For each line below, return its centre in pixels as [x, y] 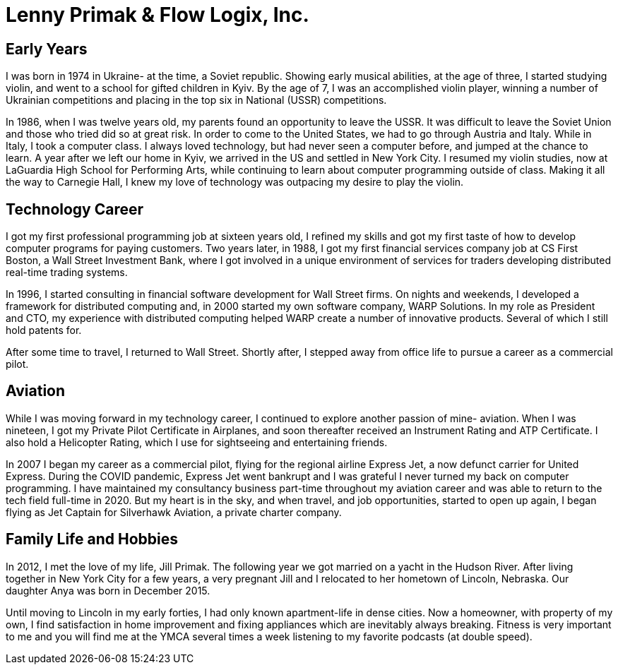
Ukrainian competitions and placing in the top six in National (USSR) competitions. [196, 100]
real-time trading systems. [67, 273]
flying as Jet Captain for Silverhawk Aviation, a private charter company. [174, 512]
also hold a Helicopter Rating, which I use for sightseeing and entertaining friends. [197, 442]
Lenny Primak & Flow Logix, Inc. [158, 15]
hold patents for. [44, 330]
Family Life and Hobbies [92, 539]
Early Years [47, 49]
